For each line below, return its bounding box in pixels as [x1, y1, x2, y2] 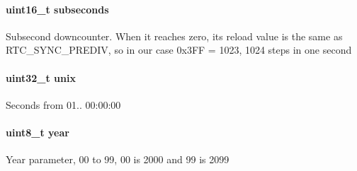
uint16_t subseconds [6, 1, 109, 16]
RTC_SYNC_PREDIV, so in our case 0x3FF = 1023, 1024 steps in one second [6, 42, 352, 57]
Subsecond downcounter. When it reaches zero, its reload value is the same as [6, 28, 343, 43]
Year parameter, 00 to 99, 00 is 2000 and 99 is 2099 [6, 152, 229, 167]
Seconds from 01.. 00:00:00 [6, 97, 121, 112]
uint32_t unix [6, 70, 76, 85]
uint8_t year [6, 124, 69, 139]
